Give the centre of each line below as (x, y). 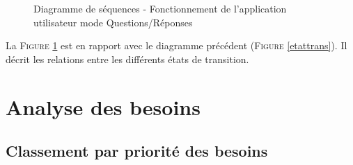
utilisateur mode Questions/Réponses (113, 22)
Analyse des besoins (103, 106)
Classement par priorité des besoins (137, 151)
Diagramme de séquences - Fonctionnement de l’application (160, 8)
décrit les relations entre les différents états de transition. (127, 59)
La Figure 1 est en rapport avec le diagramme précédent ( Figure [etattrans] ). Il (176, 45)
